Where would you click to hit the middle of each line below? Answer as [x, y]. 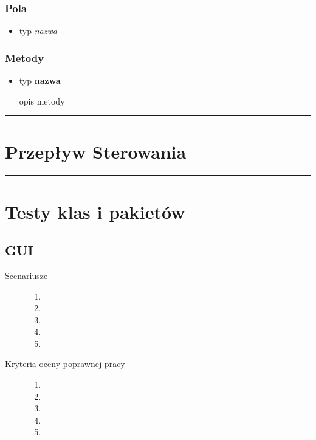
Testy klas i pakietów [95, 211]
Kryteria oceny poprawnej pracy [65, 364]
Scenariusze [26, 275]
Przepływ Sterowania [96, 152]
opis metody [42, 101]
